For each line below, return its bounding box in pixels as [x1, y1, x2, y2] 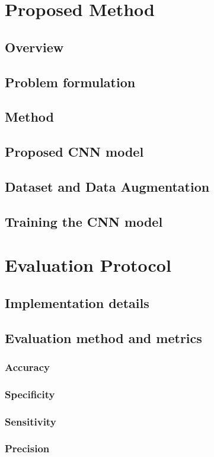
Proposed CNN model [5, 142, 144, 161]
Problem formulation [5, 72, 136, 91]
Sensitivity [5, 414, 56, 429]
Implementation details [5, 293, 149, 312]
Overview [5, 37, 64, 56]
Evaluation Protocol [5, 253, 171, 277]
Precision [5, 441, 50, 456]
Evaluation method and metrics [5, 328, 202, 347]
